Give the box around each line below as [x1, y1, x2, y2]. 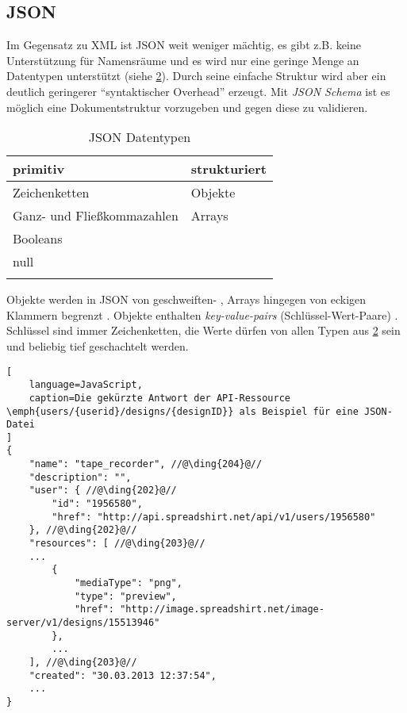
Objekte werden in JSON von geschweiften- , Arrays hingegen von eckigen [6, 291, 367, 308]
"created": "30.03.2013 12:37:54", [29, 669, 217, 681]
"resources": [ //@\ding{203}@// [29, 538, 205, 550]
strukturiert [190, 159, 267, 178]
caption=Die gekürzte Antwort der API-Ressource [29, 392, 290, 404]
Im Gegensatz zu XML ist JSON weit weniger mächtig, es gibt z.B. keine [6, 36, 361, 53]
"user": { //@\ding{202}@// [29, 485, 177, 496]
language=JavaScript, [29, 379, 143, 391]
